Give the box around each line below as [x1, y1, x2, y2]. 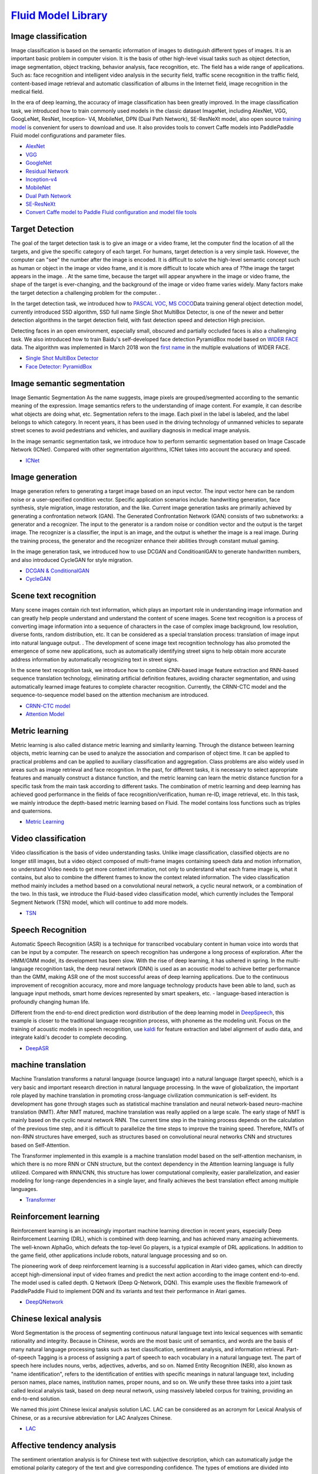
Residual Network [25, 167, 69, 175]
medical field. [11, 88, 44, 96]
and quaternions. [11, 807, 52, 814]
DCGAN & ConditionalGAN [25, 567, 90, 574]
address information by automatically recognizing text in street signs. [11, 656, 179, 663]
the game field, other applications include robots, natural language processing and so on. [11, 1252, 228, 1259]
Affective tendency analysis [11, 1440, 117, 1450]
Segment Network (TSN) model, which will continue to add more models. [11, 899, 188, 906]
